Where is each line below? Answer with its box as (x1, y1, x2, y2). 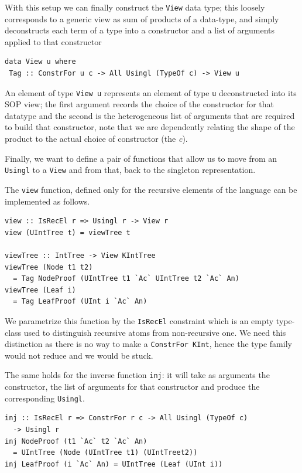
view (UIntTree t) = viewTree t (5, 228, 131, 237)
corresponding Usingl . (5, 392, 85, 404)
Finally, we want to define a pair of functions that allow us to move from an (5, 152, 277, 164)
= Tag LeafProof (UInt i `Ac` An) (13, 297, 147, 306)
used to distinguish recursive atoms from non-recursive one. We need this (23, 326, 286, 338)
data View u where (5, 57, 76, 66)
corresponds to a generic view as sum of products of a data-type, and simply (5, 12, 279, 25)
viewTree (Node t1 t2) (5, 263, 93, 271)
